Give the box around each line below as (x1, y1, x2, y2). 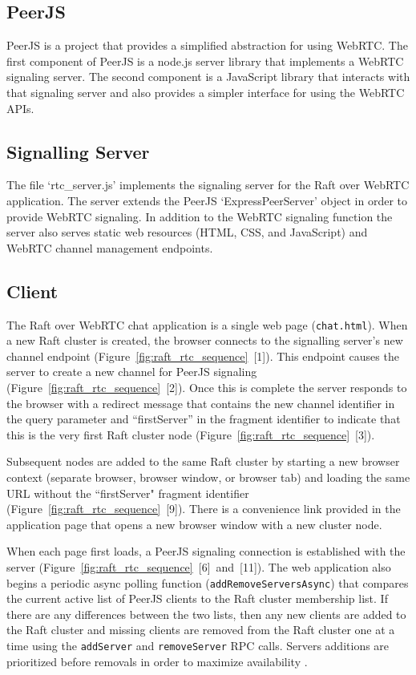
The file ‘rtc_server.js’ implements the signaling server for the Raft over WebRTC (6, 176, 410, 193)
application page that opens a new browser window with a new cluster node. (6, 515, 382, 532)
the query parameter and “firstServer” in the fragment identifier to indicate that (6, 410, 401, 427)
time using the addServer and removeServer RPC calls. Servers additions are (6, 637, 390, 653)
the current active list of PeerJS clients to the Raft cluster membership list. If (6, 590, 388, 607)
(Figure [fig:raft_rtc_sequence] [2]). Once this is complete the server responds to (6, 378, 407, 395)
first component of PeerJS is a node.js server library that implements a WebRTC (6, 52, 404, 69)
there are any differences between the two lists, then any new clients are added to (6, 605, 406, 622)
